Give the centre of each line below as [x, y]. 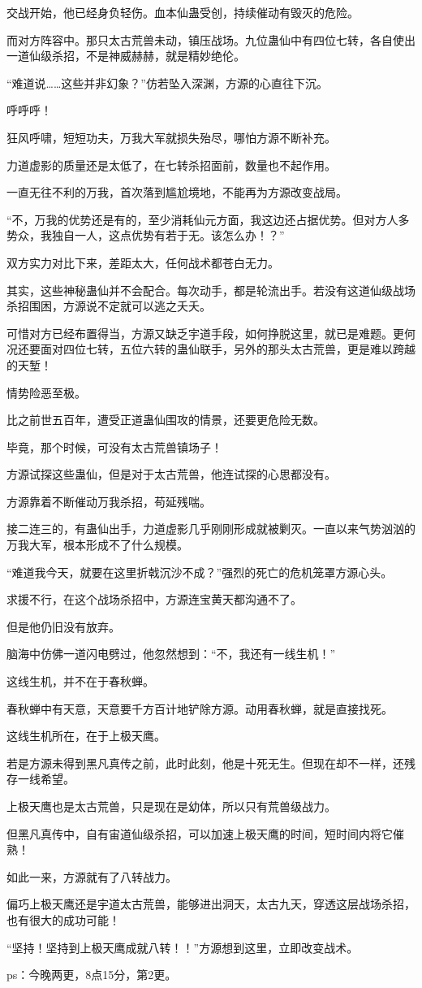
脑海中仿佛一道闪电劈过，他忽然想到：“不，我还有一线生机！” [171, 654]
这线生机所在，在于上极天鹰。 [86, 736]
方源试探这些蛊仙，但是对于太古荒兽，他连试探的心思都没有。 [171, 474]
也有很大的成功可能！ [63, 919]
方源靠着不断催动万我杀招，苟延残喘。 [109, 501]
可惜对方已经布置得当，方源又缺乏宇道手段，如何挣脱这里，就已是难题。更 [205, 333]
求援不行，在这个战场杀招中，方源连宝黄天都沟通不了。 [154, 599]
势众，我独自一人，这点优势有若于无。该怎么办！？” [146, 235]
